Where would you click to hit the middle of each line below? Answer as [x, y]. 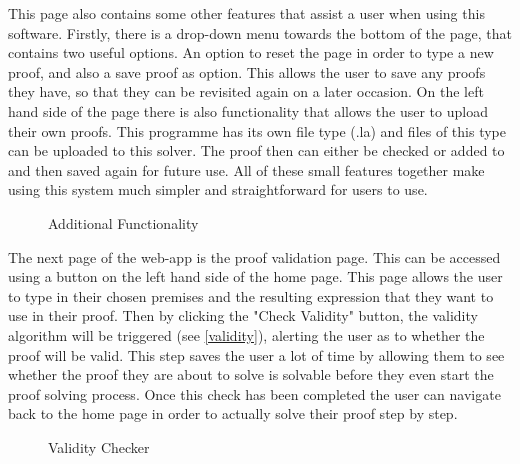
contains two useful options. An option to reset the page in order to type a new [251, 52]
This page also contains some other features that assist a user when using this [246, 13]
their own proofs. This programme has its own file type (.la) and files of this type [257, 130]
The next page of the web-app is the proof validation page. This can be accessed [254, 256]
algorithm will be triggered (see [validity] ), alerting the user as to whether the [246, 334]
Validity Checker [99, 446]
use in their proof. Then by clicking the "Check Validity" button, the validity [243, 315]
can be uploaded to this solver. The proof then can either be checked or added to [256, 150]
